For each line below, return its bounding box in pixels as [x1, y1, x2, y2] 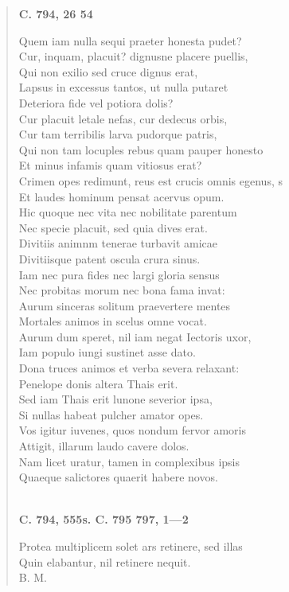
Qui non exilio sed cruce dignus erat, [18, 63, 198, 80]
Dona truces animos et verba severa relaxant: [18, 360, 240, 376]
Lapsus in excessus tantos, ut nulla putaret [18, 79, 228, 95]
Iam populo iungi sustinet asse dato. [18, 344, 196, 360]
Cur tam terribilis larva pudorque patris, [18, 126, 217, 142]
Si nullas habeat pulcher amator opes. [18, 406, 204, 423]
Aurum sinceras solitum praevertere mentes [18, 297, 231, 314]
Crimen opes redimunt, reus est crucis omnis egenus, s [18, 172, 283, 189]
